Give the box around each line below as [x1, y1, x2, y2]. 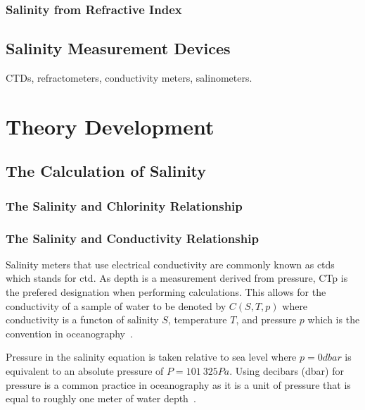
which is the [307, 312, 360, 327]
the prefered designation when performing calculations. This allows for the [6, 285, 326, 299]
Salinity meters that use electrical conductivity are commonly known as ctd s [6, 256, 335, 271]
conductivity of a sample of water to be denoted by [6, 298, 226, 313]
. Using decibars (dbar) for [229, 364, 344, 378]
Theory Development [6, 111, 214, 140]
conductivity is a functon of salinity [6, 312, 159, 327]
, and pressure [236, 312, 297, 327]
